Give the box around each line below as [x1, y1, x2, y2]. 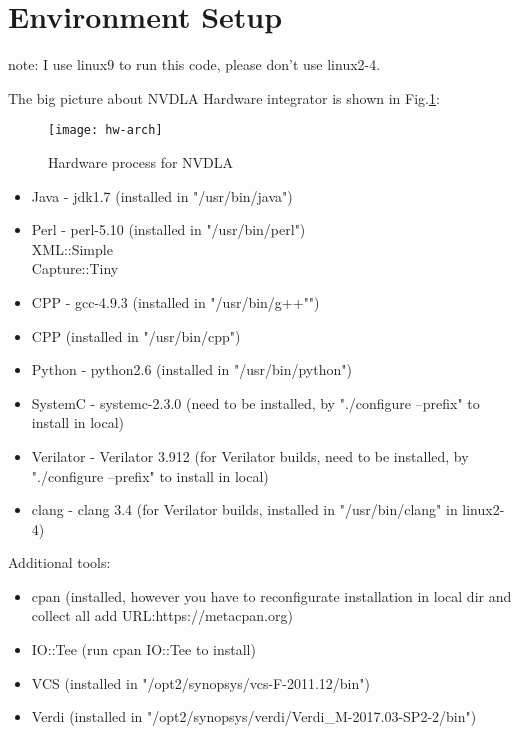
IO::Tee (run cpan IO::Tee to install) [31, 639, 256, 660]
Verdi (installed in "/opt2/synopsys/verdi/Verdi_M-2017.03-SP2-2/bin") [31, 706, 477, 727]
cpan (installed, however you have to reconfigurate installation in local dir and [31, 585, 512, 606]
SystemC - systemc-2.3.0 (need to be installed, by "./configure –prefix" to [31, 392, 480, 413]
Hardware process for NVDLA [48, 151, 234, 172]
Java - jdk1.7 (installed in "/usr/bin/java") [31, 185, 293, 206]
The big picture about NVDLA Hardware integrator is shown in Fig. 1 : [8, 87, 440, 108]
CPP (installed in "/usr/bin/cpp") [31, 325, 241, 346]
